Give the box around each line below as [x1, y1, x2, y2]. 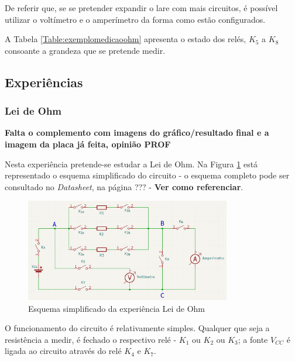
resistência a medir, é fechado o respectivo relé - [5, 333, 177, 345]
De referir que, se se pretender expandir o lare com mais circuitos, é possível [5, 2, 278, 13]
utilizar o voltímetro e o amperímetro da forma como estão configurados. [5, 13, 266, 25]
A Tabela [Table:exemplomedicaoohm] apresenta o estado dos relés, [5, 33, 246, 45]
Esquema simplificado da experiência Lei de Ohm [28, 302, 205, 314]
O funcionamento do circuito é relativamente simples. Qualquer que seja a [5, 322, 270, 334]
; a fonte [238, 333, 268, 345]
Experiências [5, 73, 83, 91]
